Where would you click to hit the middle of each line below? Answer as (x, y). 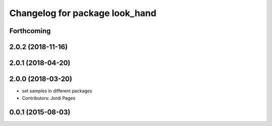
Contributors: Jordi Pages (49, 98)
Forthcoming (30, 31)
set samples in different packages (57, 91)
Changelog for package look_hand (83, 13)
